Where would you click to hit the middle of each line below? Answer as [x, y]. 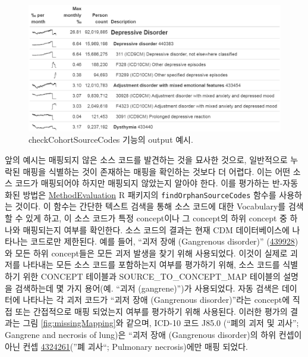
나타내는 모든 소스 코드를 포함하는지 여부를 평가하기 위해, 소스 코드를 [151, 264]
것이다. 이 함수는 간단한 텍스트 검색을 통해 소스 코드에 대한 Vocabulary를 [150, 206]
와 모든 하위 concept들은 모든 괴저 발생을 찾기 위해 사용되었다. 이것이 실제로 [146, 253]
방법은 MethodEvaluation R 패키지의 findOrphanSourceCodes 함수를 [150, 194]
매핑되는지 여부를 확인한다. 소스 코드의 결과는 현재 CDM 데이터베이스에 [156, 229]
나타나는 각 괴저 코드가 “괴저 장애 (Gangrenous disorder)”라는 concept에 [156, 300]
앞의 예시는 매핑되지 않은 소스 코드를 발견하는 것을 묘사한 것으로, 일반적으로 [146, 160]
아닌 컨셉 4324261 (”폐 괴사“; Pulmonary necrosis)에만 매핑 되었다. [127, 346]
